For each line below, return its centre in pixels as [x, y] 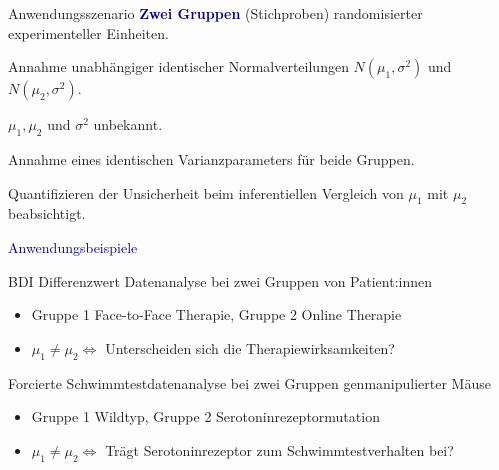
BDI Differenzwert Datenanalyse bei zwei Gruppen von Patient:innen [220, 280]
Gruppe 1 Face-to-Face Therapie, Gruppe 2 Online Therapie [216, 314]
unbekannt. [128, 124]
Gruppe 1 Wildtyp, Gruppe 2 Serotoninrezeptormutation [205, 416]
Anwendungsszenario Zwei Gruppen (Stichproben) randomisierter [215, 13]
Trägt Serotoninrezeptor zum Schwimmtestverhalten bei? [279, 449]
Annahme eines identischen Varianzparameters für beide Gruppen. [211, 158]
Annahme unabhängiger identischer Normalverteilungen [178, 66]
